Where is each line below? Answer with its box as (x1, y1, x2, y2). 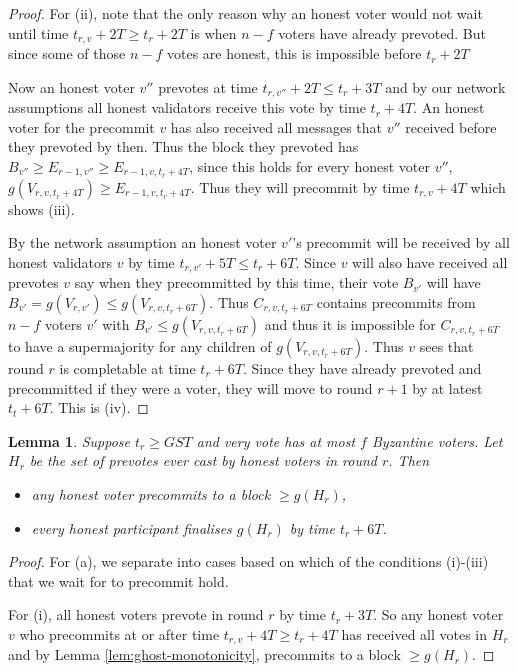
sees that (419, 335, 474, 356)
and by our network (385, 76, 506, 97)
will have (426, 272, 481, 293)
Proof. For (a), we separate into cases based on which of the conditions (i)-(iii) (8, 551, 489, 572)
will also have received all (352, 251, 508, 272)
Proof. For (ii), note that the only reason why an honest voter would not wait (8, 3, 483, 23)
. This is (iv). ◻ (49, 397, 149, 418)
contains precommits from (316, 291, 476, 312)
